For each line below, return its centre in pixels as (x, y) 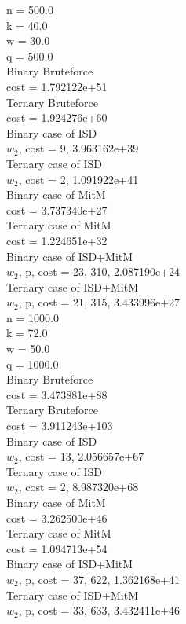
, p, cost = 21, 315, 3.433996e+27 (99, 302)
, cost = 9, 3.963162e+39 (78, 148)
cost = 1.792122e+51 (57, 86)
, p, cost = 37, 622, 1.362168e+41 (99, 579)
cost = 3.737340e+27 (57, 209)
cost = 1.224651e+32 (57, 240)
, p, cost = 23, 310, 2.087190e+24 (99, 272)
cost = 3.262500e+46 (57, 518)
